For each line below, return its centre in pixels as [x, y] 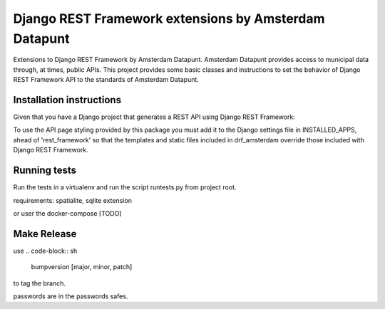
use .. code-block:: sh [45, 251]
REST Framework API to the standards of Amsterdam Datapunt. [106, 80]
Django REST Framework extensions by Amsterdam [169, 19]
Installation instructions [67, 100]
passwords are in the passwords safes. [71, 296]
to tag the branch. [40, 283]
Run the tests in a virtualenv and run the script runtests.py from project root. [125, 187]
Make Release [45, 234]
